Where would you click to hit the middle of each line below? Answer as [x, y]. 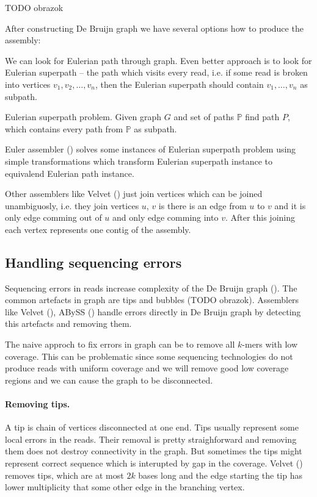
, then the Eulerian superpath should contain [179, 84]
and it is [290, 205]
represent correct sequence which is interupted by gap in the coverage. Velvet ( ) [154, 463]
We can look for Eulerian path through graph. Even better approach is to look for [158, 60]
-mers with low [270, 344]
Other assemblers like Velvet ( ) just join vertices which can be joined [134, 194]
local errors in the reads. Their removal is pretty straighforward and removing [151, 439]
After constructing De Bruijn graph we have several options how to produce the [154, 28]
